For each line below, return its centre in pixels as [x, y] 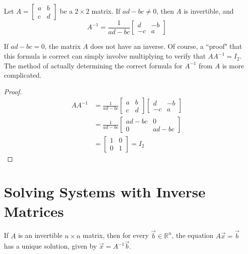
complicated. [23, 75]
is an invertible [40, 235]
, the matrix [63, 46]
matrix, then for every [116, 235]
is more [233, 65]
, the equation [193, 235]
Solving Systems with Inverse [105, 192]
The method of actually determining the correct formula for [93, 65]
